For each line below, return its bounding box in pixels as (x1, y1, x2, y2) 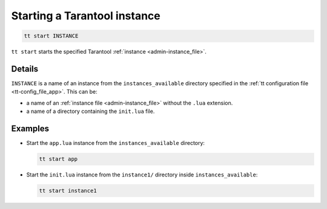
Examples (11, 124, 50, 134)
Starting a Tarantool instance (11, 9, 160, 22)
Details (11, 63, 39, 74)
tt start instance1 (39, 187, 97, 195)
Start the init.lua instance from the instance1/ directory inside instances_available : (26, 171, 258, 178)
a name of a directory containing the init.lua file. (26, 108, 155, 115)
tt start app (39, 156, 78, 162)
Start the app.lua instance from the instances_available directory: (26, 140, 205, 147)
